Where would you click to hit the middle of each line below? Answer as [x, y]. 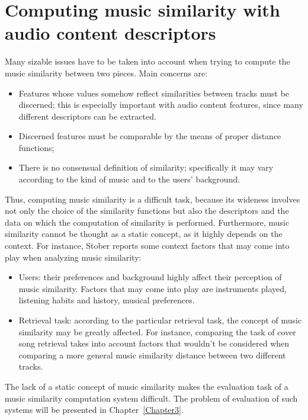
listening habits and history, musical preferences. [107, 300]
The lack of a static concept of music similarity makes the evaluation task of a [147, 386]
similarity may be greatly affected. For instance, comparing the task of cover [157, 331]
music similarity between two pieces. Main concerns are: [106, 73]
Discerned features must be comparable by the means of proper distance [150, 136]
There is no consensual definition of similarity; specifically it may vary [146, 167]
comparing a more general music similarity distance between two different [152, 355]
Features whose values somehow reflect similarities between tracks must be [154, 93]
